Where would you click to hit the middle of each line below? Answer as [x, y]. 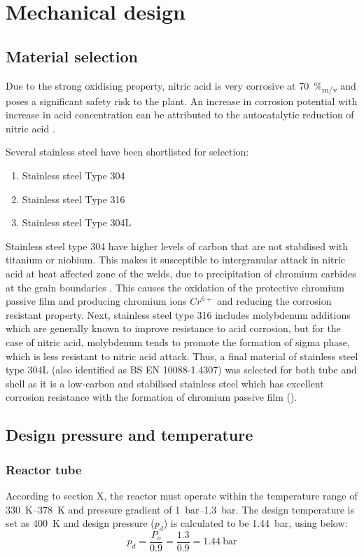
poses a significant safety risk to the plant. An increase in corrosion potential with [182, 101]
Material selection [72, 56]
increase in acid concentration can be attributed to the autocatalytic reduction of [180, 115]
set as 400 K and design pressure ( [80, 523]
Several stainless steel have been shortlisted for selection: [127, 152]
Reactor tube [44, 469]
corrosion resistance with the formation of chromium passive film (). [152, 397]
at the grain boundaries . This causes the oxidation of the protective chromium [175, 287]
